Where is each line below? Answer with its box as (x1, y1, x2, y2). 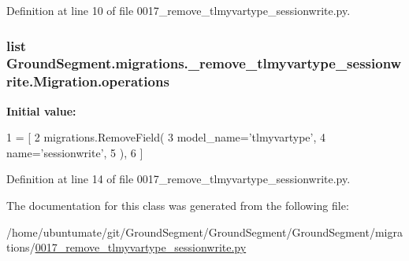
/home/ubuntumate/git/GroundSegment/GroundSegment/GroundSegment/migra (6, 223, 403, 240)
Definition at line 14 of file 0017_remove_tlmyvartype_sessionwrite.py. (6, 171, 351, 187)
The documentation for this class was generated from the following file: (6, 197, 349, 214)
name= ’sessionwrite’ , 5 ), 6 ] (6, 144, 143, 160)
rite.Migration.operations (6, 72, 169, 91)
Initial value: (6, 102, 76, 119)
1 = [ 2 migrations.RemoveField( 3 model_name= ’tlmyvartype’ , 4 (6, 129, 325, 145)
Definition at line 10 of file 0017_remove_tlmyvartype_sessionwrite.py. (6, 2, 351, 18)
